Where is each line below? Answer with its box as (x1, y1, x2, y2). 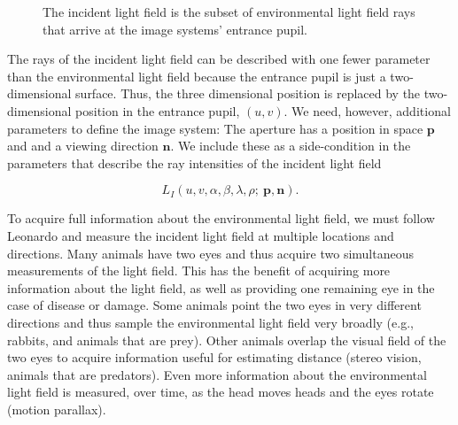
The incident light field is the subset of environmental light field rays (43, 3, 415, 20)
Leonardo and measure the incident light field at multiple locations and (7, 226, 394, 244)
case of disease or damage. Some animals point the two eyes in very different (7, 296, 422, 314)
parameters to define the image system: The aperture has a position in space (7, 119, 423, 137)
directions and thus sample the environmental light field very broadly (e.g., (7, 313, 414, 331)
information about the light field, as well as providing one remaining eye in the (7, 278, 435, 297)
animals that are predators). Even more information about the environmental (7, 365, 427, 383)
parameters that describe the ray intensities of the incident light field (7, 153, 382, 172)
